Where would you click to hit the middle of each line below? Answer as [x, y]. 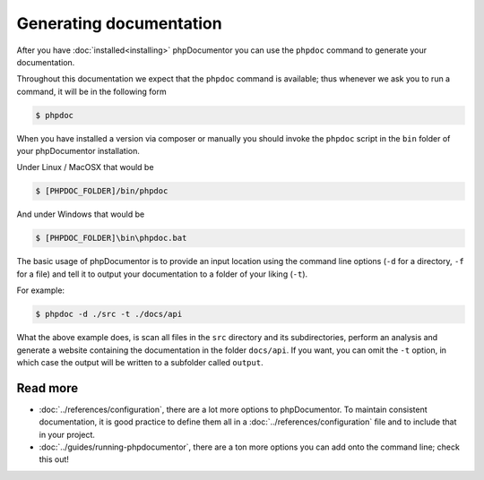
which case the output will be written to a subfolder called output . [140, 362]
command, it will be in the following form [91, 91]
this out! [54, 459]
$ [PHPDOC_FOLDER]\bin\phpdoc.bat [111, 238]
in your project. [67, 434]
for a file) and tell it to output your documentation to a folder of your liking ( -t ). [162, 274]
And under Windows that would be [81, 214]
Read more [48, 388]
